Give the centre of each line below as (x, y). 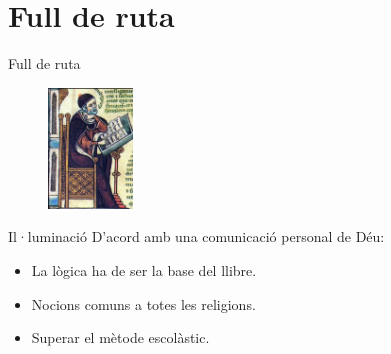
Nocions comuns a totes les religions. (143, 303)
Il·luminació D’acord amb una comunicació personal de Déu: (196, 236)
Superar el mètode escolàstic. (120, 337)
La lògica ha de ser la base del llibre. (144, 270)
